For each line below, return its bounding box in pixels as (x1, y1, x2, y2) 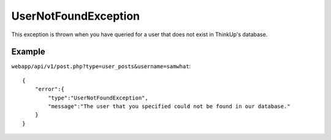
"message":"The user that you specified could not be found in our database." (48, 103, 291, 110)
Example (11, 47, 45, 57)
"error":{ (34, 86, 64, 93)
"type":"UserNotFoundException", (48, 94, 148, 101)
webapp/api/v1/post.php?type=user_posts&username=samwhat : (11, 63, 191, 70)
